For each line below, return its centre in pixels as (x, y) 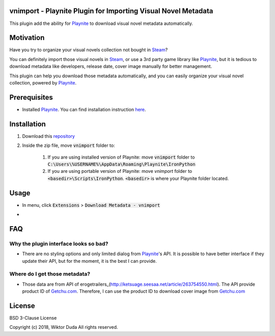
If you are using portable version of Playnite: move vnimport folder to (120, 171)
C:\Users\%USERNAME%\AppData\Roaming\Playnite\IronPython (121, 164)
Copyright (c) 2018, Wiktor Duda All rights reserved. (64, 327)
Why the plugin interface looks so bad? (59, 243)
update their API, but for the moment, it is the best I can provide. (90, 261)
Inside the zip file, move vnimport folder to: (68, 145)
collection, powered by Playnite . (43, 83)
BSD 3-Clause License (33, 318)
